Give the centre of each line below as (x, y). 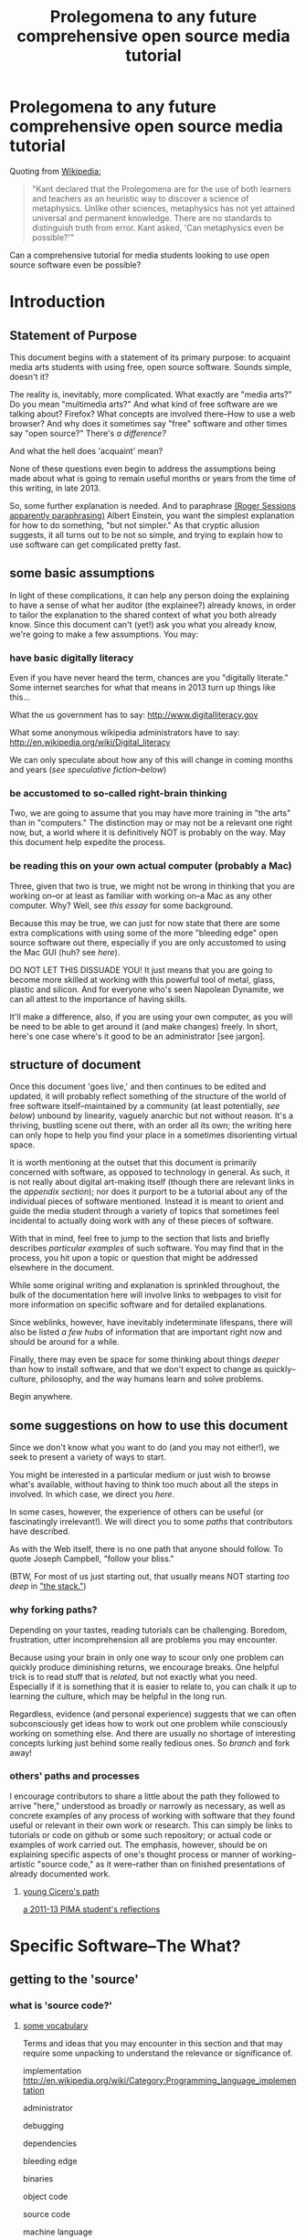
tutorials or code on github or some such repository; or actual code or (141, 1834)
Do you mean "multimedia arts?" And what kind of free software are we (144, 404)
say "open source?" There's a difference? (88, 433)
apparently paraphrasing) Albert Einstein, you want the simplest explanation (152, 515)
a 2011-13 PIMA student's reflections (91, 1909)
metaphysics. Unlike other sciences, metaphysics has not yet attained (163, 208)
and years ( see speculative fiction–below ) (88, 770)
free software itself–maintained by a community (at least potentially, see (145, 1106)
